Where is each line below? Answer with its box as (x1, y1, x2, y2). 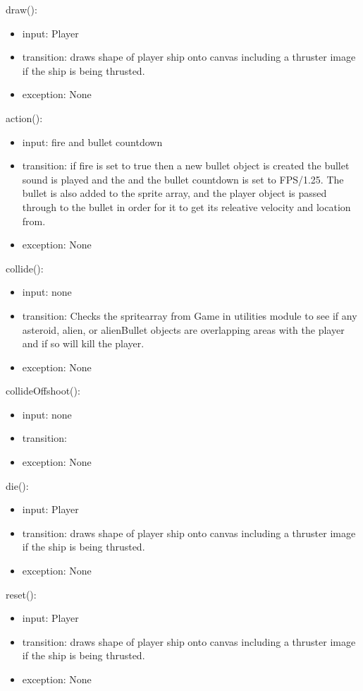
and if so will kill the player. (22, 336, 144, 351)
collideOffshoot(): (6, 383, 80, 398)
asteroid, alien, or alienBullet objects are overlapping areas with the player (22, 322, 345, 337)
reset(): (6, 587, 37, 601)
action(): (6, 110, 43, 125)
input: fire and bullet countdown (22, 134, 163, 149)
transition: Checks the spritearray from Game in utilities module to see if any (22, 308, 357, 323)
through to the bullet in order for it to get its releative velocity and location (22, 199, 351, 214)
